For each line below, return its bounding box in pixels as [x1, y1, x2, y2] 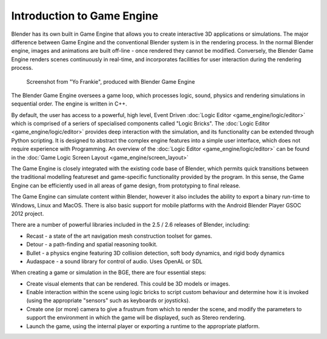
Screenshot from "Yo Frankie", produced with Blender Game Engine [26, 78, 195, 85]
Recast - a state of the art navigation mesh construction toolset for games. [26, 232, 213, 240]
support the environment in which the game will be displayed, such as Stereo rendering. [26, 314, 246, 321]
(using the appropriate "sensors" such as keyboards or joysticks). [26, 297, 191, 304]
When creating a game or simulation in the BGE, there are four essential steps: [11, 269, 206, 276]
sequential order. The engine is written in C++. [11, 100, 127, 107]
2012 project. [11, 210, 44, 217]
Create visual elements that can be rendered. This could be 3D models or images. [26, 280, 230, 287]
